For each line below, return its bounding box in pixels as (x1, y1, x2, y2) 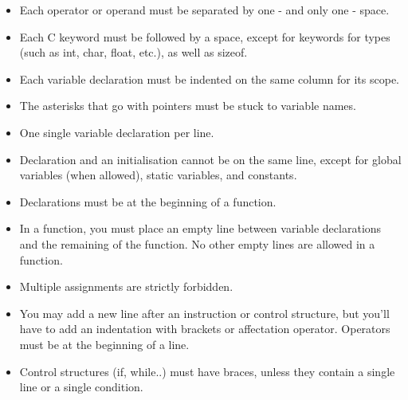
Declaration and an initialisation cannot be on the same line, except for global (19, 151, 402, 167)
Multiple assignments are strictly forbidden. (19, 278, 233, 295)
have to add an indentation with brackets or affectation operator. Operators (19, 320, 390, 337)
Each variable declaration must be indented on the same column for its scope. (19, 70, 400, 87)
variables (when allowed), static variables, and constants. (19, 167, 297, 183)
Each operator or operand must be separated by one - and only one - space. (19, 2, 390, 18)
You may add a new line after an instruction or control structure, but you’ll (19, 304, 390, 321)
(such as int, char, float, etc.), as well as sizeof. (19, 44, 248, 61)
